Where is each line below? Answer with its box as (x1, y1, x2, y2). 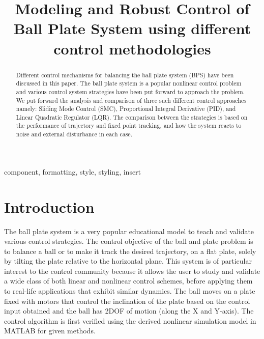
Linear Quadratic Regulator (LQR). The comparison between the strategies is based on (16, 112, 248, 121)
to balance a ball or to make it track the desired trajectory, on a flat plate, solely (4, 245, 256, 256)
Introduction (4, 196, 95, 217)
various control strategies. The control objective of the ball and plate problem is (4, 236, 253, 246)
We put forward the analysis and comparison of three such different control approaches (16, 96, 246, 104)
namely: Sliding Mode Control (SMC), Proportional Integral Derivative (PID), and (16, 104, 236, 113)
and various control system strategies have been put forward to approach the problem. (16, 87, 245, 96)
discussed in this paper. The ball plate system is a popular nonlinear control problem (16, 79, 242, 88)
